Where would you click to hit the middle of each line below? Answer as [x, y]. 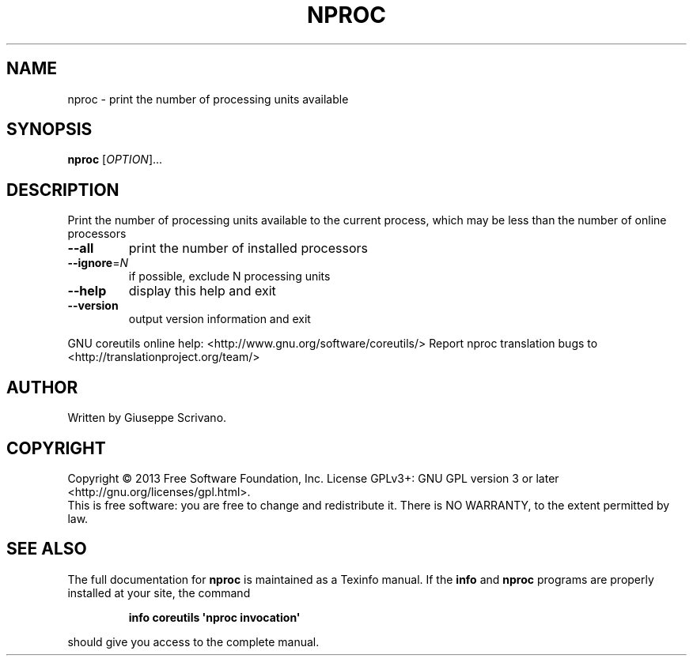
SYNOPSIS [49, 130]
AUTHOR [42, 387]
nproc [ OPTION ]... [115, 160]
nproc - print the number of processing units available [208, 99]
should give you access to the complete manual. [193, 641]
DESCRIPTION [63, 190]
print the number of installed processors [248, 248]
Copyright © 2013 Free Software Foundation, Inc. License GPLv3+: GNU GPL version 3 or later [313, 478]
